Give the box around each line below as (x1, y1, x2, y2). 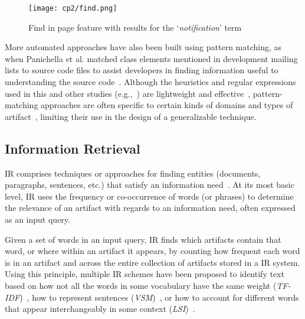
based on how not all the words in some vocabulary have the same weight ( (5, 279, 277, 291)
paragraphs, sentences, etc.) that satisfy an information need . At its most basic (5, 178, 294, 191)
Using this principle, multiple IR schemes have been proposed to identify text (5, 268, 284, 280)
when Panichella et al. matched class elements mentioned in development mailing (5, 52, 298, 64)
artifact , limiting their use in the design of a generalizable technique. (5, 110, 257, 122)
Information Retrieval (5, 139, 140, 157)
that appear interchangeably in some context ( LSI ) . (5, 302, 195, 315)
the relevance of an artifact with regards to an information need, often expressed (5, 201, 296, 214)
